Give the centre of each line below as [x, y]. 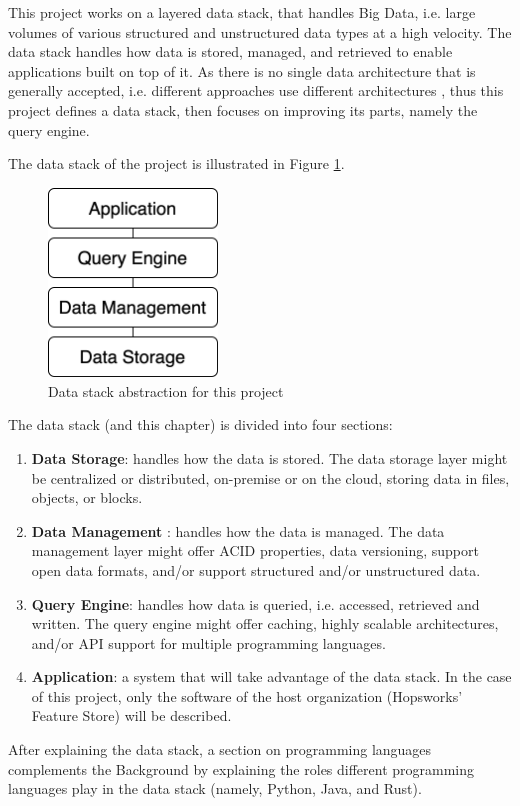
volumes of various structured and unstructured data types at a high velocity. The [260, 31]
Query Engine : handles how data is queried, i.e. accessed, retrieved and [255, 603]
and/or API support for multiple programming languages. [208, 642]
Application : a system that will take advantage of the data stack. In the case [271, 676]
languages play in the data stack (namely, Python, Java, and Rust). [215, 788]
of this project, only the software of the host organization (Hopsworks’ [247, 695]
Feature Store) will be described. [131, 715]
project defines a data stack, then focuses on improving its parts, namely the [243, 109]
